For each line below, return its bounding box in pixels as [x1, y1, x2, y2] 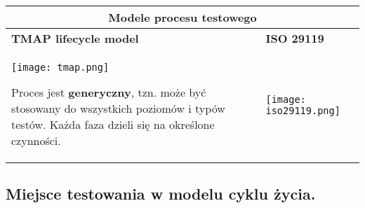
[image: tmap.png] [11, 62, 109, 73]
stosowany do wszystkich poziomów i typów [11, 100, 225, 116]
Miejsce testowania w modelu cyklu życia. [6, 183, 316, 204]
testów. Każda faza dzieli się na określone [11, 116, 215, 132]
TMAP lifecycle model [11, 30, 139, 46]
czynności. [11, 132, 61, 148]
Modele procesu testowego [108, 9, 257, 25]
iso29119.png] [265, 105, 340, 116]
